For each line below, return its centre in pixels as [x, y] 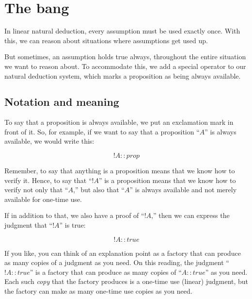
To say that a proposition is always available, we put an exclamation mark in [119, 122]
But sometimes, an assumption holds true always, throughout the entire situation [125, 57]
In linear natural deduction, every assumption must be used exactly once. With [122, 31]
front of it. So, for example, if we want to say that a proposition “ [102, 131]
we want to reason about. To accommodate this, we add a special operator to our [125, 66]
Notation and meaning [62, 102]
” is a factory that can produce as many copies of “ [106, 272]
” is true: [72, 225]
